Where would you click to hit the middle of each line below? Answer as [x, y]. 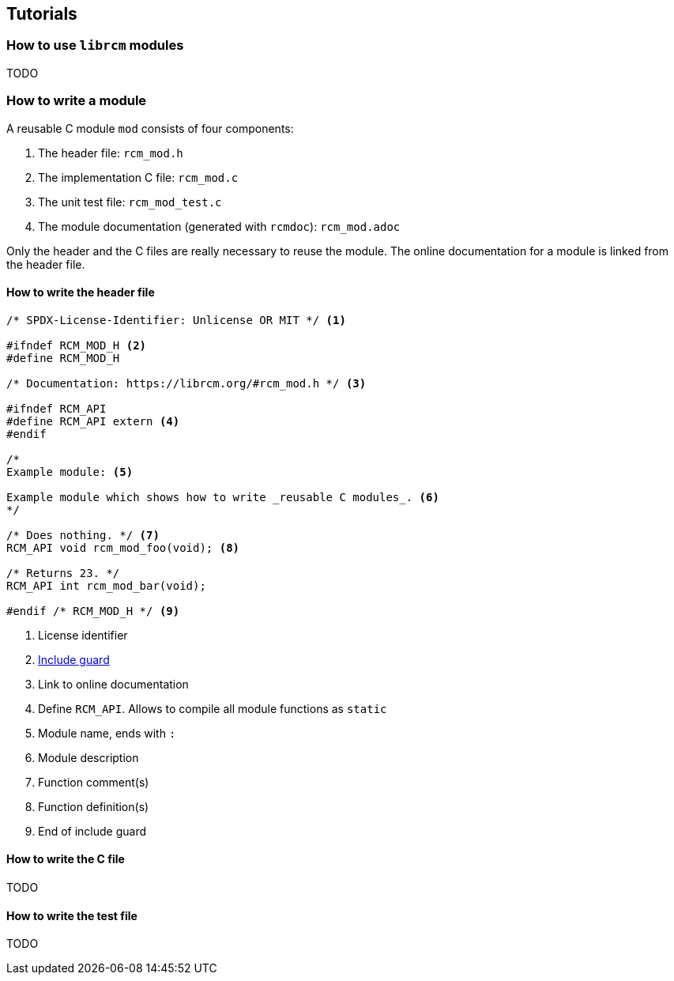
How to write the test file [72, 915]
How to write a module [77, 101]
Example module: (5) [70, 472]
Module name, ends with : [107, 733]
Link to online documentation [113, 684]
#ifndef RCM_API [56, 408]
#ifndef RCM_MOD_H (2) [77, 345]
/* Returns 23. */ [63, 573]
